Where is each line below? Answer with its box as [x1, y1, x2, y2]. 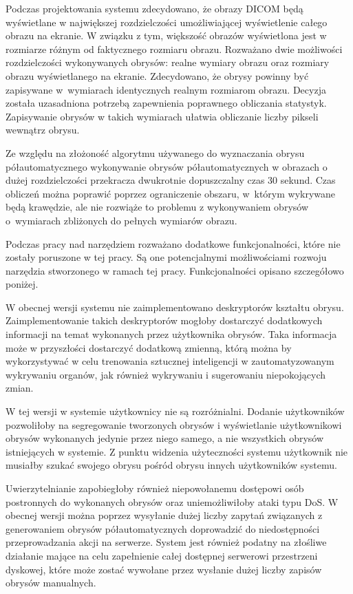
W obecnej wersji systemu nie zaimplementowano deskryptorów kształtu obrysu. [6, 299, 344, 314]
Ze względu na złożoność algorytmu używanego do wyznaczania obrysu [6, 145, 305, 160]
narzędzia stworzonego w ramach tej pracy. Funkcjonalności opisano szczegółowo [6, 263, 344, 277]
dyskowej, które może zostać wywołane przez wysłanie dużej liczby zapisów [6, 562, 322, 576]
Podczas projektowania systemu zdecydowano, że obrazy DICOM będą [6, 1, 303, 15]
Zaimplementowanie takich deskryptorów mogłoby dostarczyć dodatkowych [6, 313, 323, 328]
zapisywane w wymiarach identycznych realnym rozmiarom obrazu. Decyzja [6, 82, 326, 96]
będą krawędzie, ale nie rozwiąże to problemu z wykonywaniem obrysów [6, 200, 309, 214]
